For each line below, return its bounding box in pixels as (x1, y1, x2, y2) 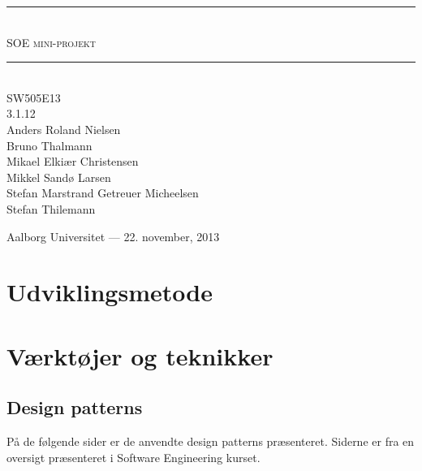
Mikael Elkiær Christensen (6, 153, 139, 170)
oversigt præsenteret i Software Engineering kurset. (6, 448, 261, 465)
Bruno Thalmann (6, 136, 93, 153)
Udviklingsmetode (6, 275, 213, 309)
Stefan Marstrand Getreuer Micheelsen (6, 184, 199, 201)
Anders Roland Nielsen (6, 120, 121, 137)
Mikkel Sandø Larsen (6, 168, 111, 185)
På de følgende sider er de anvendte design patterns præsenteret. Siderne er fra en (6, 433, 415, 450)
